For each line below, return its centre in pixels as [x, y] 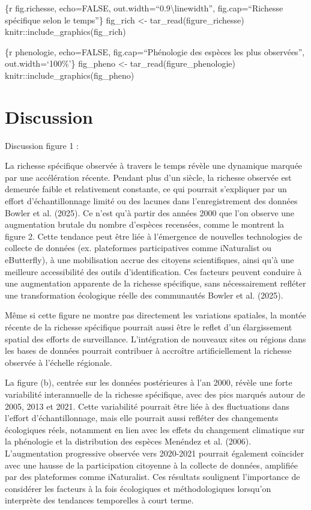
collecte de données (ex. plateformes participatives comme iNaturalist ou [138, 248]
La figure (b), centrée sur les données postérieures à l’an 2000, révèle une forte [149, 382]
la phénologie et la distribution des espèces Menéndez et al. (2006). [128, 441]
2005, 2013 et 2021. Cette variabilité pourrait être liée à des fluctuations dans [147, 406]
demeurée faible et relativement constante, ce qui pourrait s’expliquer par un [146, 189]
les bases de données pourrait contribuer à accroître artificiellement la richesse [148, 351]
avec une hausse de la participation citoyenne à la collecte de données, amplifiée [151, 465]
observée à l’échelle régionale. [59, 362]
